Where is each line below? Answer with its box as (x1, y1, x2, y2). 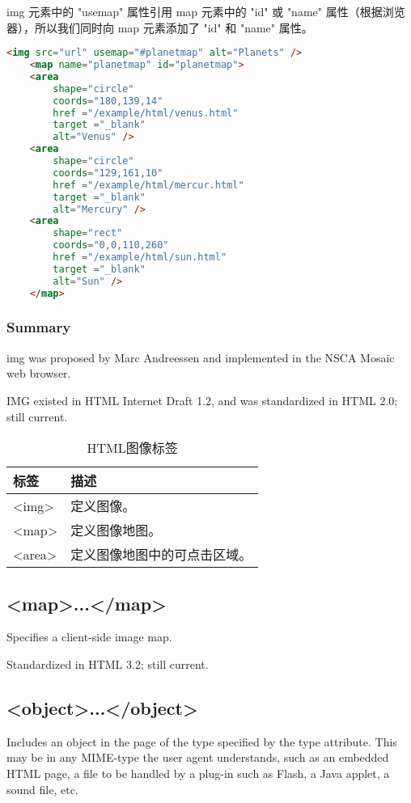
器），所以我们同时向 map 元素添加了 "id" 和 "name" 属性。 (6, 19, 313, 36)
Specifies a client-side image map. (6, 628, 172, 645)
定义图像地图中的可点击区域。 (70, 545, 252, 564)
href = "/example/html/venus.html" (53, 107, 239, 119)
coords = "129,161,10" (53, 167, 163, 179)
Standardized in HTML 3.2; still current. (6, 655, 209, 672)
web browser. (6, 365, 71, 382)
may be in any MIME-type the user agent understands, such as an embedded (6, 749, 389, 766)
